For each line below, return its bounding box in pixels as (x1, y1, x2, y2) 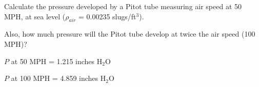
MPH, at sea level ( (4, 11, 66, 21)
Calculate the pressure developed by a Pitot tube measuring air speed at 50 (4, 1, 242, 11)
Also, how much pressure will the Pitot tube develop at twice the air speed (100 (4, 28, 255, 39)
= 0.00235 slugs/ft (78, 11, 136, 21)
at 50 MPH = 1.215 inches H (11, 55, 103, 66)
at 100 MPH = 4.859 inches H (11, 73, 106, 83)
